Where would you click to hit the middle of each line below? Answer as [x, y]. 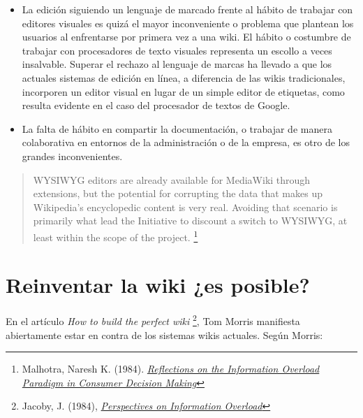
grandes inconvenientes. [72, 156]
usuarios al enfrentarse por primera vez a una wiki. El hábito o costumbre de [186, 37]
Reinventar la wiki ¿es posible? [158, 285]
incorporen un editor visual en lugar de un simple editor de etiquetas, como [183, 91]
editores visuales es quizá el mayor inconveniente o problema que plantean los [188, 23]
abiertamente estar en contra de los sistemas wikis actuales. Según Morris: [164, 334]
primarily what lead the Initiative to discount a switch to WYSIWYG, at [190, 221]
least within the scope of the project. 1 [116, 236]
